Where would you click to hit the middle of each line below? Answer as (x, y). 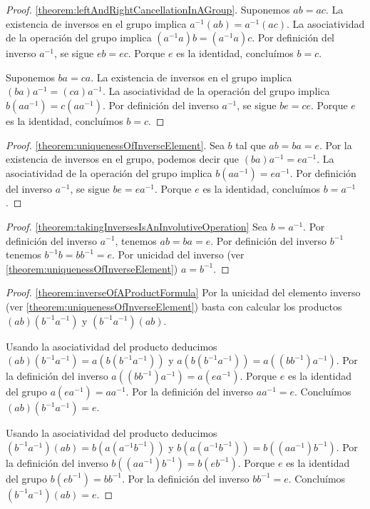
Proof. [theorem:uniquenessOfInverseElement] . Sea (115, 145)
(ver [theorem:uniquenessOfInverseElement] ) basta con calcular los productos (174, 306)
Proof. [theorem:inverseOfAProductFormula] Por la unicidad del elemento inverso (183, 292)
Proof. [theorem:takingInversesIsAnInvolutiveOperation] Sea (137, 226)
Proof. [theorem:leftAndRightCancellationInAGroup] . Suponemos (148, 9)
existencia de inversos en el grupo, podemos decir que (123, 159)
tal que (251, 145)
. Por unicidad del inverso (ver (178, 254)
